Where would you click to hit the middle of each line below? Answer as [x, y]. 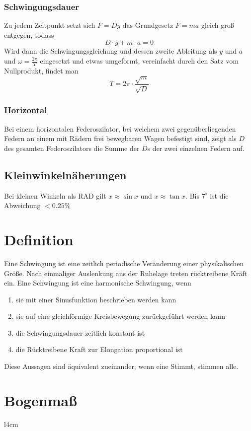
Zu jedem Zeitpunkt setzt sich [50, 25]
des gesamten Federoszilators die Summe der [72, 148]
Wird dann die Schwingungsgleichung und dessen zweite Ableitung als [111, 51]
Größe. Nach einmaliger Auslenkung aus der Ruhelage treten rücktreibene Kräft [126, 273]
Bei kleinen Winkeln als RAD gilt [55, 195]
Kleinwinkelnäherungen [65, 175]
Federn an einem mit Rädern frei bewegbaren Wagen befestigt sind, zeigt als [120, 138]
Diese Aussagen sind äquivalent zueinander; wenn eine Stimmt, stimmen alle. [121, 366]
